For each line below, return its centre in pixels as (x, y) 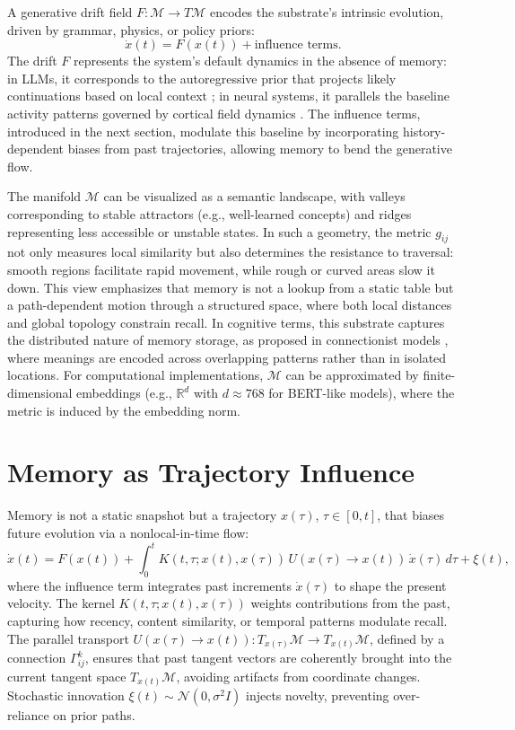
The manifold (44, 196)
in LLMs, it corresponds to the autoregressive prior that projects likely (202, 78)
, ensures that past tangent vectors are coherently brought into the (268, 658)
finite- (439, 375)
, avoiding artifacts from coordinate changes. (298, 676)
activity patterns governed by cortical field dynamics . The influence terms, (214, 113)
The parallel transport (68, 638)
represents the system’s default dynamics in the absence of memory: (260, 61)
